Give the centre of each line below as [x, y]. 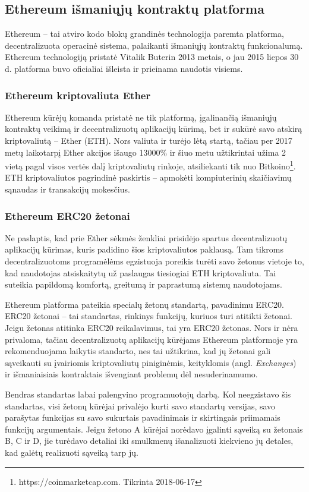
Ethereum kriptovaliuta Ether [78, 95]
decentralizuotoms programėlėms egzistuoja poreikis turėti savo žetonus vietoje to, [154, 261]
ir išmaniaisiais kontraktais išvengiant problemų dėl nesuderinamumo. [131, 374]
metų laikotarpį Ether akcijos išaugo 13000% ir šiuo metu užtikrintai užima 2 [146, 152]
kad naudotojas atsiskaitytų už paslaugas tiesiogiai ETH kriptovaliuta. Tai [141, 272]
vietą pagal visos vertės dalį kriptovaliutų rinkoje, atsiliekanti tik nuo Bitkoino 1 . [150, 165]
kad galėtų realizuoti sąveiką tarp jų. [72, 452]
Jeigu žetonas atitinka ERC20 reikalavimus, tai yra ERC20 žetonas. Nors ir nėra [152, 327]
